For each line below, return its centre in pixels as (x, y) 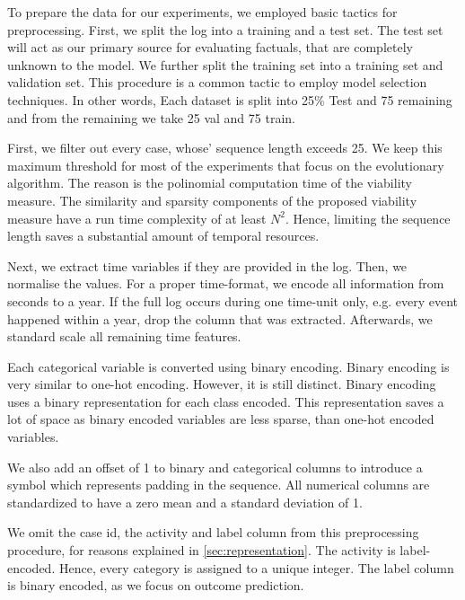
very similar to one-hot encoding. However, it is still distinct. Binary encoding (222, 384)
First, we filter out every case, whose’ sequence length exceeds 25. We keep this (225, 148)
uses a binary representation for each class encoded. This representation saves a (226, 401)
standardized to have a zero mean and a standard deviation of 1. (185, 502)
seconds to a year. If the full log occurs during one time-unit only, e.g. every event (233, 300)
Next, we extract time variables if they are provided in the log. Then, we (207, 265)
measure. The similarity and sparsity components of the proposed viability (212, 200)
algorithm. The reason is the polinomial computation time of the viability (210, 183)
